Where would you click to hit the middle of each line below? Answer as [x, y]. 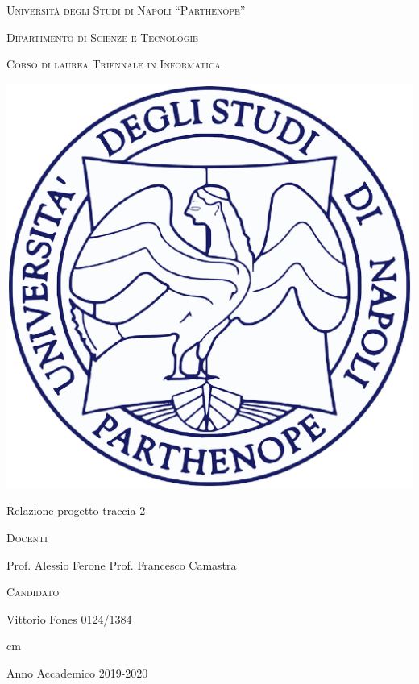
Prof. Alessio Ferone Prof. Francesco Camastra [122, 564]
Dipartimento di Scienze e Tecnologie [102, 37]
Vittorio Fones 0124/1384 [69, 618]
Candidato [33, 592]
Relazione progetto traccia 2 [76, 510]
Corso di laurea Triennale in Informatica [114, 64]
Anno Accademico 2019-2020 [77, 672]
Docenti [27, 537]
